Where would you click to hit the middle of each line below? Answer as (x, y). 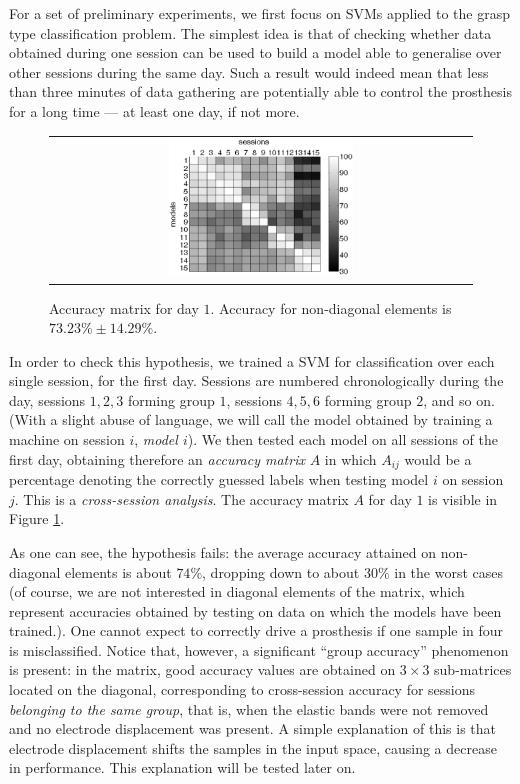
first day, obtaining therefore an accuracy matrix (157, 458)
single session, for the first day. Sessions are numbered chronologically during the (256, 380)
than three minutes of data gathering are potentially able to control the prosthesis (260, 91)
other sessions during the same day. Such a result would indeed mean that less (249, 71)
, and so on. (459, 399)
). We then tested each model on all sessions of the (342, 439)
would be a (438, 458)
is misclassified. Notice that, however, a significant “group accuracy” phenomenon (259, 649)
